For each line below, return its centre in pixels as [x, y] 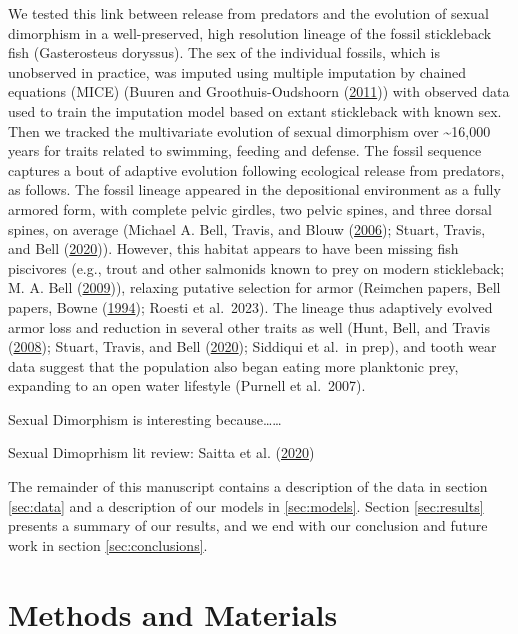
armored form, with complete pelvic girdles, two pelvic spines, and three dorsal [250, 208]
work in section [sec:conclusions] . [108, 544]
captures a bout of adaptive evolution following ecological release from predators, [256, 169]
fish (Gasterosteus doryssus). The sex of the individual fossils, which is [224, 52]
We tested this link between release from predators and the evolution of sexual [248, 13]
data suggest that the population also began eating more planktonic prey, [233, 365]
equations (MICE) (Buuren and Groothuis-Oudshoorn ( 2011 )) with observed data [259, 91]
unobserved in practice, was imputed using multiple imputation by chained [237, 71]
